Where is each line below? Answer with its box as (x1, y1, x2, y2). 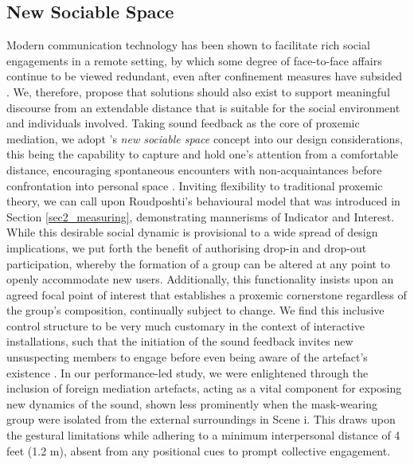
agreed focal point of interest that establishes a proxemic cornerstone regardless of (6, 286, 407, 303)
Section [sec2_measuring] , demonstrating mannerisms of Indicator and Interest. (6, 208, 395, 225)
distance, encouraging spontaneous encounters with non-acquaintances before (6, 161, 382, 178)
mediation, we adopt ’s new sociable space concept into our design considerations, (6, 130, 403, 147)
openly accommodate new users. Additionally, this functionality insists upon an (6, 271, 394, 287)
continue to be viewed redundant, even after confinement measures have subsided (6, 68, 403, 84)
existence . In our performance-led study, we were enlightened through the (6, 364, 369, 381)
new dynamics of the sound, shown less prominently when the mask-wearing (6, 395, 378, 412)
